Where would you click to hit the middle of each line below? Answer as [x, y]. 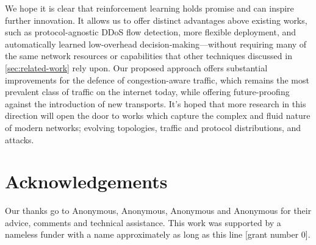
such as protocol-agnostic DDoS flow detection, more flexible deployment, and [151, 32]
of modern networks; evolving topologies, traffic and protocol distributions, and [153, 127]
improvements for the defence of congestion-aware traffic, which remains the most [157, 80]
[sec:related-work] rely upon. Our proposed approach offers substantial [136, 67]
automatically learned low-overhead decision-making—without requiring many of [156, 44]
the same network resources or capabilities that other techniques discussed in [149, 56]
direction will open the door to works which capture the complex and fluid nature [158, 115]
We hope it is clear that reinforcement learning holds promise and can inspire [149, 8]
